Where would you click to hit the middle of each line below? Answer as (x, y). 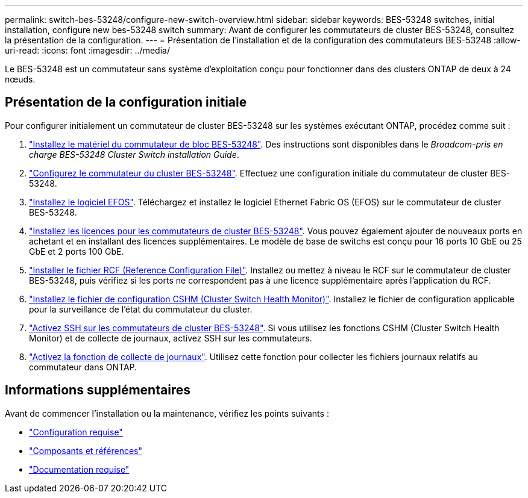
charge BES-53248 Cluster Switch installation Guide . (134, 154)
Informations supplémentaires (98, 390)
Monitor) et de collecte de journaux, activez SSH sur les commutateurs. (171, 338)
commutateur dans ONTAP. (83, 367)
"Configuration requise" (76, 432)
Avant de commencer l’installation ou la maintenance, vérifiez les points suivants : (167, 413)
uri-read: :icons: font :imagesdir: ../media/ (87, 50)
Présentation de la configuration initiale (126, 102)
